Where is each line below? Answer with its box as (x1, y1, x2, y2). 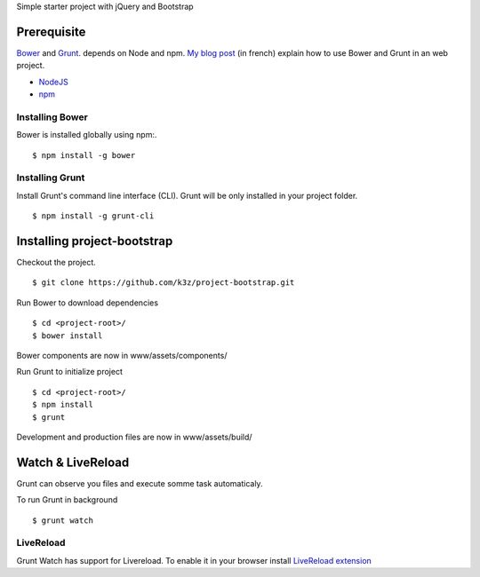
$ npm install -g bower (32, 150, 136, 160)
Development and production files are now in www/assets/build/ (16, 431, 252, 442)
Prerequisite (16, 24, 86, 39)
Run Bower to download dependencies (16, 297, 159, 308)
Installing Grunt (16, 171, 85, 184)
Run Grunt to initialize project (16, 367, 124, 377)
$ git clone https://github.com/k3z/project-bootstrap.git (32, 278, 295, 288)
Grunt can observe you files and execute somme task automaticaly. (16, 478, 263, 488)
